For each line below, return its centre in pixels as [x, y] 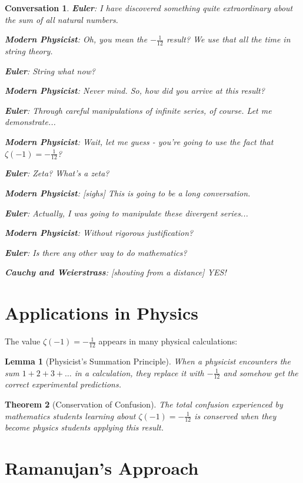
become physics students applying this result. [84, 427]
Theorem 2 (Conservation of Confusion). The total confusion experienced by [144, 404]
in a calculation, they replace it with [139, 372]
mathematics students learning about [70, 415]
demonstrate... [30, 122]
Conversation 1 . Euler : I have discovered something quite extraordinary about [149, 8]
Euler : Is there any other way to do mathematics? [96, 252]
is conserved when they [235, 415]
